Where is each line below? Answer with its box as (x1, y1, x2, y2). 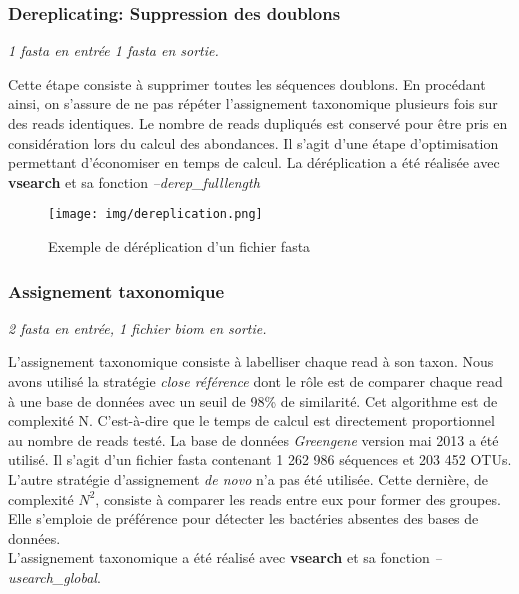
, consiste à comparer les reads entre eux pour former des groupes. (95, 488, 501, 509)
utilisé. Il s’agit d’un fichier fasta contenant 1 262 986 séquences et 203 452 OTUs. (8, 449, 512, 470)
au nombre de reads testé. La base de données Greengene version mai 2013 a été (8, 429, 499, 450)
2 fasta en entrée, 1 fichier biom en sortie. (8, 317, 267, 338)
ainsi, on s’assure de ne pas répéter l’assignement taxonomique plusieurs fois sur (8, 93, 498, 114)
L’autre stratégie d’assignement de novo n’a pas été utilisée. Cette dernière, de (8, 469, 488, 489)
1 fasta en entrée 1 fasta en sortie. (8, 40, 219, 61)
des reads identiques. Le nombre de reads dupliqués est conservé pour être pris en (8, 113, 508, 133)
